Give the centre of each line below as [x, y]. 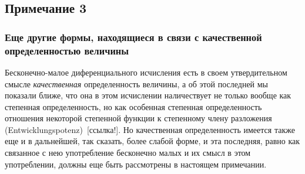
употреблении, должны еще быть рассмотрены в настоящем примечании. [136, 164]
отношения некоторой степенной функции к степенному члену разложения [138, 118]
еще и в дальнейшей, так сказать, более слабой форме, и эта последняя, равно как [152, 141]
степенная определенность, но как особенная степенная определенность [133, 106]
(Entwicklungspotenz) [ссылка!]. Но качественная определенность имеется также [150, 129]
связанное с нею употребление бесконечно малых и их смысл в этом [128, 153]
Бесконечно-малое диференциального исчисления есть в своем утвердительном [146, 72]
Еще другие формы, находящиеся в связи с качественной [133, 37]
